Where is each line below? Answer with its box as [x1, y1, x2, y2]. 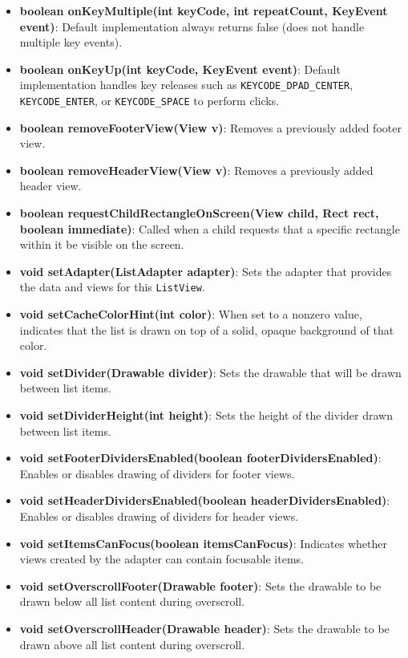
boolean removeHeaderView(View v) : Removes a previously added [19, 161, 374, 178]
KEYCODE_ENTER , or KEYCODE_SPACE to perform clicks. [19, 92, 280, 109]
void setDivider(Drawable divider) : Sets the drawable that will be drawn [19, 364, 402, 380]
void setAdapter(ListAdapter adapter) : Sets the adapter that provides [19, 262, 392, 279]
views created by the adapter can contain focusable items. [19, 550, 304, 567]
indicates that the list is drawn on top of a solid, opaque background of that [19, 321, 394, 338]
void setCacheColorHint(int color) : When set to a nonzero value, [19, 306, 362, 323]
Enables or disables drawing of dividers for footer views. [19, 465, 295, 481]
